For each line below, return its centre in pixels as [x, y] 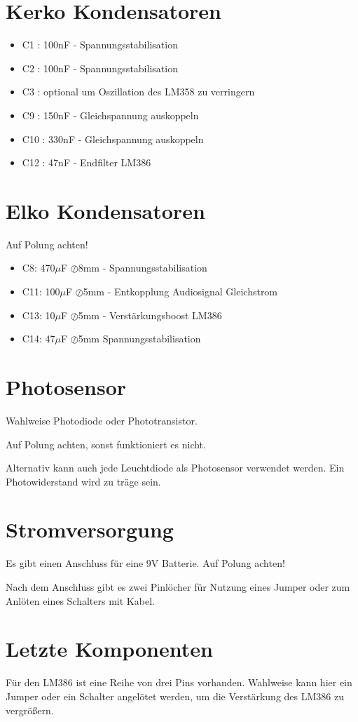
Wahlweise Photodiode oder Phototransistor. [102, 420]
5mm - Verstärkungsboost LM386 [150, 315]
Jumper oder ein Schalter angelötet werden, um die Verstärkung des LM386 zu [175, 696]
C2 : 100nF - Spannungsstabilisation [100, 68]
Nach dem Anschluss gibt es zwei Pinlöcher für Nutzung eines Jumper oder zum [178, 587]
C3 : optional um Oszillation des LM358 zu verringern [138, 92]
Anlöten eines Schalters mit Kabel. [80, 600]
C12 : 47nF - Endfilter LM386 [87, 162]
